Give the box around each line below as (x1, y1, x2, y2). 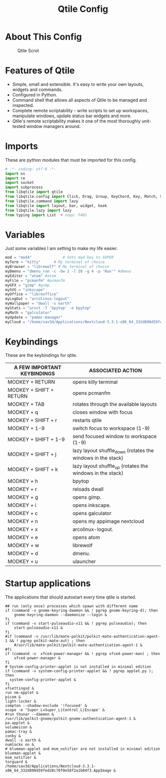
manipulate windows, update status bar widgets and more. (12, 113, 132, 119)
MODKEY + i (7, 502, 37, 509)
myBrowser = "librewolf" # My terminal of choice (5, 264, 110, 269)
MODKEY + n (7, 518, 38, 524)
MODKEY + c (7, 510, 38, 517)
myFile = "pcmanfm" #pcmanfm (5, 278, 65, 283)
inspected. (12, 102, 34, 108)
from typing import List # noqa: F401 (5, 213, 87, 217)
